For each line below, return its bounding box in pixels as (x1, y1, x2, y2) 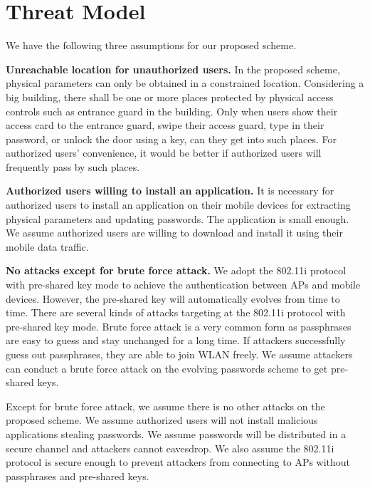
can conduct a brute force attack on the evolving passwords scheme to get (6, 360, 328, 375)
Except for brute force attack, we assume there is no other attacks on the (6, 398, 325, 413)
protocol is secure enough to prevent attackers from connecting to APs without (6, 455, 351, 469)
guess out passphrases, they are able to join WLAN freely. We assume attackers (6, 347, 353, 361)
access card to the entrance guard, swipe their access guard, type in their (6, 118, 324, 133)
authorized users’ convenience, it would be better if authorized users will (6, 145, 322, 160)
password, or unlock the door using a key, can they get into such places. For (6, 131, 337, 146)
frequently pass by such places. (6, 159, 140, 174)
